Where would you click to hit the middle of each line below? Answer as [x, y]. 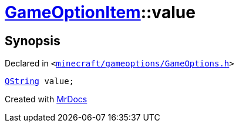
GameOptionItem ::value [100, 12]
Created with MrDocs [46, 99]
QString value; [40, 81]
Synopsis [33, 41]
